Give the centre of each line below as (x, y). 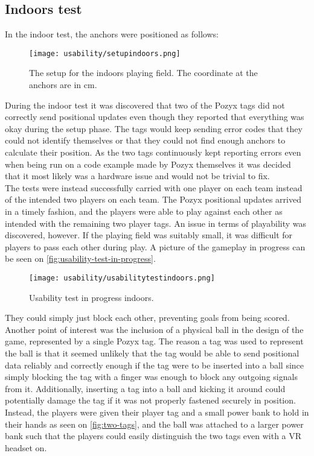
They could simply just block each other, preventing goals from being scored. (147, 318)
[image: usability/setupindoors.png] (105, 53)
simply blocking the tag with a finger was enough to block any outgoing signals (151, 377)
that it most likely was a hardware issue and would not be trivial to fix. (137, 176)
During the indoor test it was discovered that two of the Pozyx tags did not (145, 105)
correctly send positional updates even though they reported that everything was (155, 117)
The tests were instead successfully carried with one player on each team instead (154, 187)
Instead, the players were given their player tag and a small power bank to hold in (157, 412)
